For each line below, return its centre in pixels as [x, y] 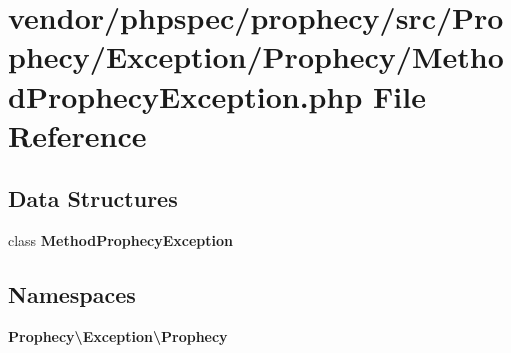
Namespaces [72, 294]
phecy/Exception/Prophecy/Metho [256, 56]
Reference [77, 134]
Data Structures [93, 198]
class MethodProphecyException [121, 240]
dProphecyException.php [185, 95]
